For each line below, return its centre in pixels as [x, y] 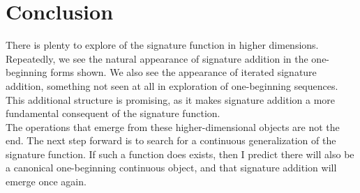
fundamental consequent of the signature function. [113, 113]
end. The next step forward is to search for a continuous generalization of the [171, 140]
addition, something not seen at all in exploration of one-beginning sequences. [172, 85]
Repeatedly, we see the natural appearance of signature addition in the [157, 58]
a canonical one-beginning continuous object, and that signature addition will [171, 168]
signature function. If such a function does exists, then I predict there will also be [180, 154]
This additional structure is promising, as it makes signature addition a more [171, 99]
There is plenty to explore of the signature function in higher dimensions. [162, 45]
